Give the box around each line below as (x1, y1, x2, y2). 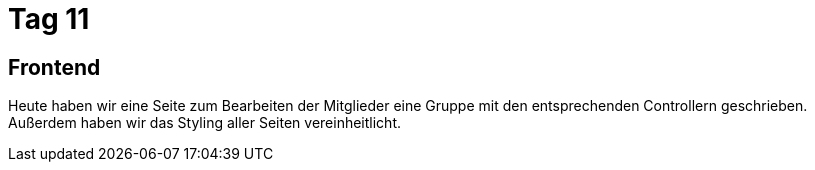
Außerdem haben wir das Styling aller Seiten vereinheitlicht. (8, 114, 402, 132)
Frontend (8, 54, 101, 80)
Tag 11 (8, 2, 90, 36)
